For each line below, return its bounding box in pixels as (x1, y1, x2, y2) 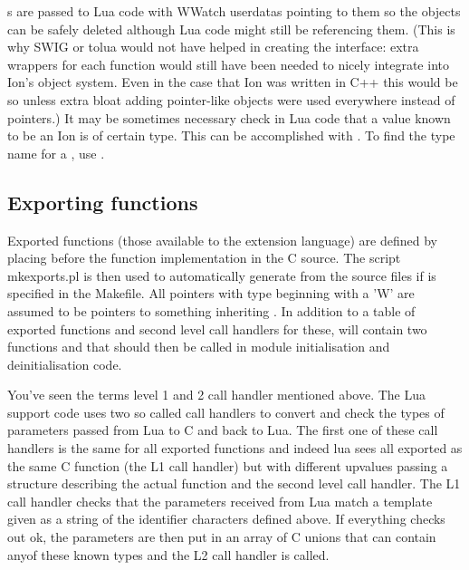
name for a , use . (7, 143, 105, 162)
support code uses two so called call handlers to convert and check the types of (7, 402, 445, 421)
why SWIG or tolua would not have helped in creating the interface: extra (7, 37, 419, 56)
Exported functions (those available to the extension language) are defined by (7, 230, 437, 249)
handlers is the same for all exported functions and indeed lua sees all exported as (7, 439, 463, 458)
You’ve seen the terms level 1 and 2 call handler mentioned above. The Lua (7, 385, 426, 404)
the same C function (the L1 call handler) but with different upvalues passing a (7, 456, 448, 475)
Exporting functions (7, 188, 198, 216)
